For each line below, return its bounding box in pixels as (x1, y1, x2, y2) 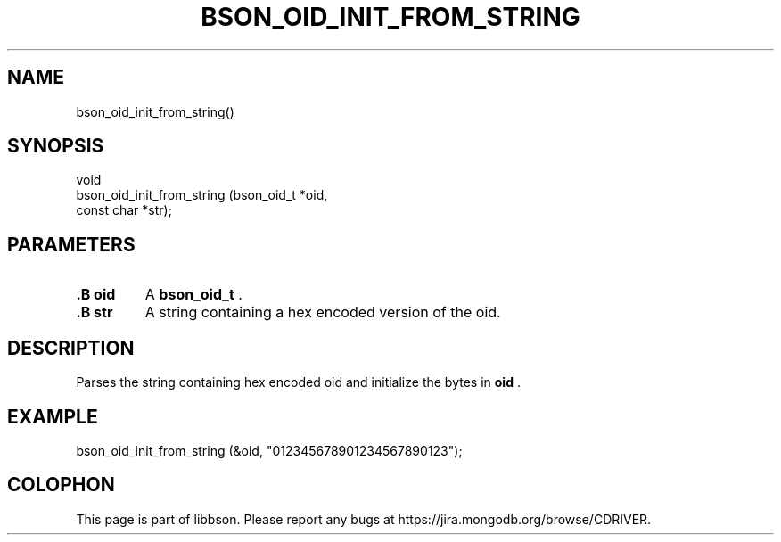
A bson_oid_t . (144, 285, 243, 304)
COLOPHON (7, 473, 115, 497)
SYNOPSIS (7, 135, 104, 158)
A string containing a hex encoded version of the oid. (144, 303, 501, 322)
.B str (76, 303, 113, 322)
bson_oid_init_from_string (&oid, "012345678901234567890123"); (76, 442, 463, 458)
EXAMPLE (7, 405, 98, 428)
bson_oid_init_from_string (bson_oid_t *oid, (76, 187, 328, 203)
